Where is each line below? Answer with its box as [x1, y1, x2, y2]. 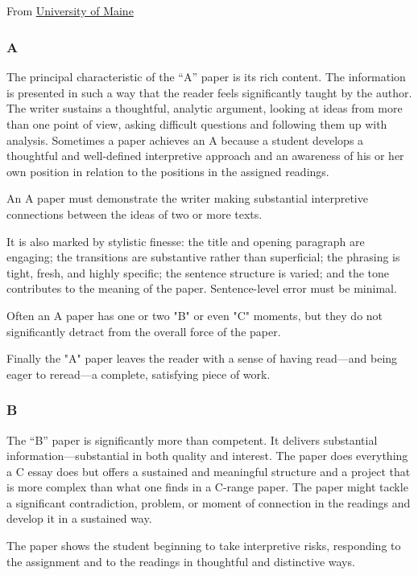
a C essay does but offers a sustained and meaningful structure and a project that [6, 462, 411, 479]
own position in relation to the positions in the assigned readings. [6, 162, 329, 179]
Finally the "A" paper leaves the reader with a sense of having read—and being [6, 350, 398, 367]
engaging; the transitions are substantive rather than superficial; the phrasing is [6, 248, 400, 265]
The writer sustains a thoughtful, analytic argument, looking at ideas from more [6, 100, 403, 117]
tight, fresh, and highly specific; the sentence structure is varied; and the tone [6, 264, 389, 281]
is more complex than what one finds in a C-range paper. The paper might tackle [6, 478, 408, 495]
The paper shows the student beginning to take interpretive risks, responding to [6, 537, 401, 554]
